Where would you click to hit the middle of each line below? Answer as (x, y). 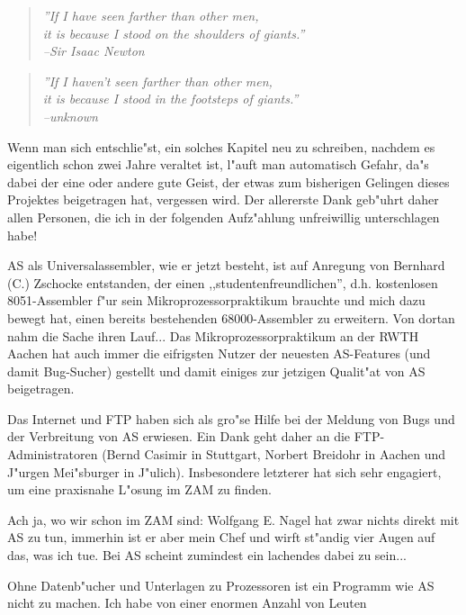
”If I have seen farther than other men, (151, 15)
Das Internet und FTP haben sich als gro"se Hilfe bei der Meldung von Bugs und (231, 418)
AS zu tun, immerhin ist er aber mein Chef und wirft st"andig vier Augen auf (221, 537)
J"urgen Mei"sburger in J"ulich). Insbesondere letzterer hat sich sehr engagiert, (224, 471)
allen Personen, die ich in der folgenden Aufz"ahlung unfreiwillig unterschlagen (224, 217)
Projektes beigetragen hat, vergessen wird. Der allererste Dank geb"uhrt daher (223, 199)
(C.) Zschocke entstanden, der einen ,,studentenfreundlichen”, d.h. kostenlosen (223, 282)
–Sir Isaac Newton (94, 51)
